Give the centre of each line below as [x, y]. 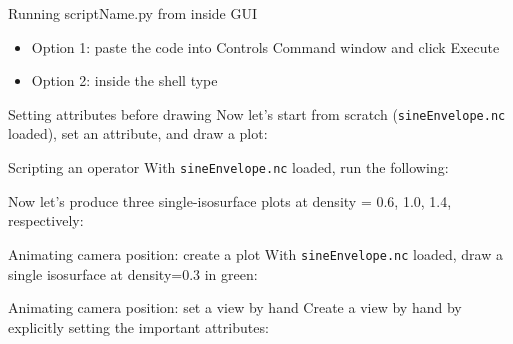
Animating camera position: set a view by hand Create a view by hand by [235, 307]
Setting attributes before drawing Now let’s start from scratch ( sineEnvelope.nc [257, 113]
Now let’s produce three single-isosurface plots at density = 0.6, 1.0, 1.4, [230, 200]
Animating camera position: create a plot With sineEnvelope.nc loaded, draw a [255, 253]
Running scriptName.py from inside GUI [133, 13]
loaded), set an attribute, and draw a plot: [138, 133]
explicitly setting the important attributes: [138, 326]
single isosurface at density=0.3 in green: [133, 273]
